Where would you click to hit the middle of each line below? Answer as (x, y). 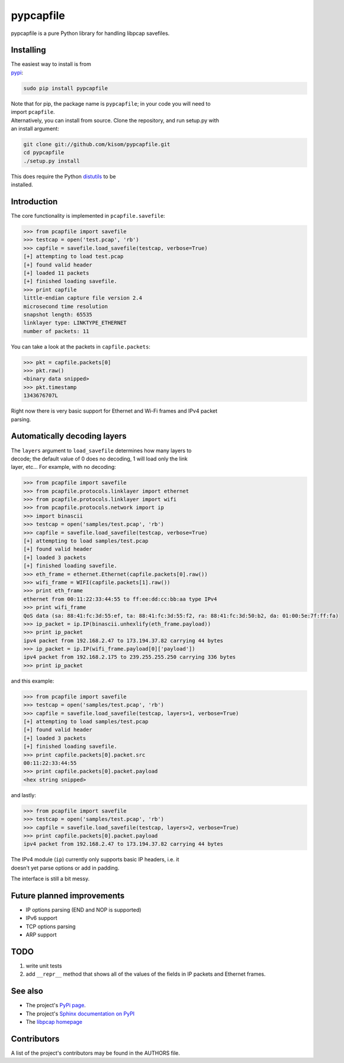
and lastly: (24, 795)
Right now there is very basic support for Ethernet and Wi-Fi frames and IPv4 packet (114, 411)
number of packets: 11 (56, 331)
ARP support (41, 935)
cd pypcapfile (44, 153)
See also (27, 991)
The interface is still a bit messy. (50, 879)
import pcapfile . (33, 112)
